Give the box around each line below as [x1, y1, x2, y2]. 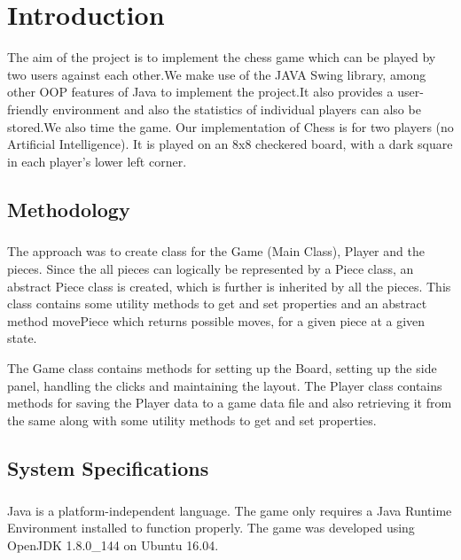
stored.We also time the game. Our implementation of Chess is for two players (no [7, 117, 454, 136]
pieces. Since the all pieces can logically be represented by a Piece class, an [7, 260, 414, 278]
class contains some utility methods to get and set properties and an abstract [7, 294, 427, 313]
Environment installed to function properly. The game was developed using [7, 518, 415, 537]
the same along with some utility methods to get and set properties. [7, 410, 377, 429]
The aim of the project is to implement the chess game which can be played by [7, 48, 436, 66]
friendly [7, 99, 49, 118]
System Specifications [7, 454, 209, 481]
